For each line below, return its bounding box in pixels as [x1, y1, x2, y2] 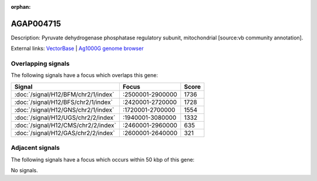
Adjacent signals [11, 144, 60, 152]
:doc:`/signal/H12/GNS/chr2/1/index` [14, 106, 114, 114]
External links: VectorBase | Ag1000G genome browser [11, 45, 144, 52]
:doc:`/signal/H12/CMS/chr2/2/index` [14, 121, 117, 129]
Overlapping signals [11, 59, 70, 68]
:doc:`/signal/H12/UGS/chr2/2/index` [14, 113, 116, 122]
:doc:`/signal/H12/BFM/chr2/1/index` [14, 90, 114, 98]
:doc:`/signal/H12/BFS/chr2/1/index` [14, 98, 113, 106]
